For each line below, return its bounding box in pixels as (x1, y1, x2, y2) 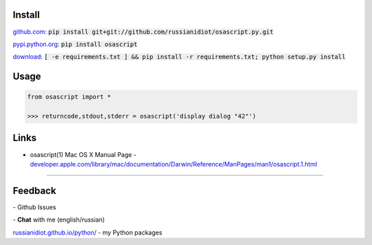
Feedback (12, 184, 56, 196)
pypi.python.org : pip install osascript (12, 40, 138, 48)
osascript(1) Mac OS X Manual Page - (30, 150, 137, 158)
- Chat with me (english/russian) (12, 215, 105, 224)
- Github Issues (12, 203, 56, 211)
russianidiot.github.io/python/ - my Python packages (12, 228, 163, 237)
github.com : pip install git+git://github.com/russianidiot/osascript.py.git (12, 28, 273, 36)
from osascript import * (27, 93, 112, 101)
